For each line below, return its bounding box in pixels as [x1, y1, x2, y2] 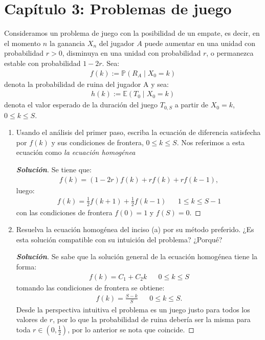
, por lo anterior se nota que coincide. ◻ [68, 324, 194, 334]
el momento [4, 37, 41, 48]
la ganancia [49, 37, 85, 48]
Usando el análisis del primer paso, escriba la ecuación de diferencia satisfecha [16, 127, 261, 138]
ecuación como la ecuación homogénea [16, 147, 136, 157]
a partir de [174, 99, 209, 110]
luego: [16, 185, 35, 195]
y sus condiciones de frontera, [51, 137, 144, 147]
